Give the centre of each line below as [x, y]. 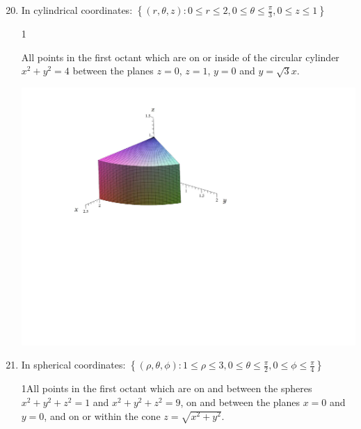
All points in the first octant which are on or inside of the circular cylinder [180, 57]
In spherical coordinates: [73, 365]
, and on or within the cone [102, 415]
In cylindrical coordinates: [77, 10]
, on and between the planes [240, 402]
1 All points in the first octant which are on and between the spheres [167, 388]
